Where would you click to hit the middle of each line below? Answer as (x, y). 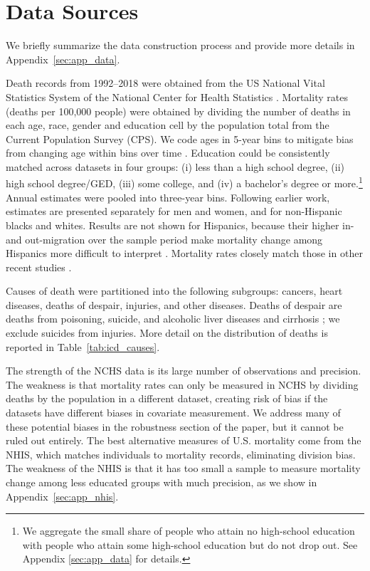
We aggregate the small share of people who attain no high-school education (189, 531)
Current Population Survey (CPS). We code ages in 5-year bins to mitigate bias (180, 138)
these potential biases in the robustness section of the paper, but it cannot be (175, 426)
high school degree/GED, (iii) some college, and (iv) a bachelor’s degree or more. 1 (184, 182)
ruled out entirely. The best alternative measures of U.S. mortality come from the (184, 440)
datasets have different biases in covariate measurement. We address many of (173, 413)
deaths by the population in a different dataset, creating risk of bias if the (167, 398)
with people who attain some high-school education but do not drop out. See (190, 544)
